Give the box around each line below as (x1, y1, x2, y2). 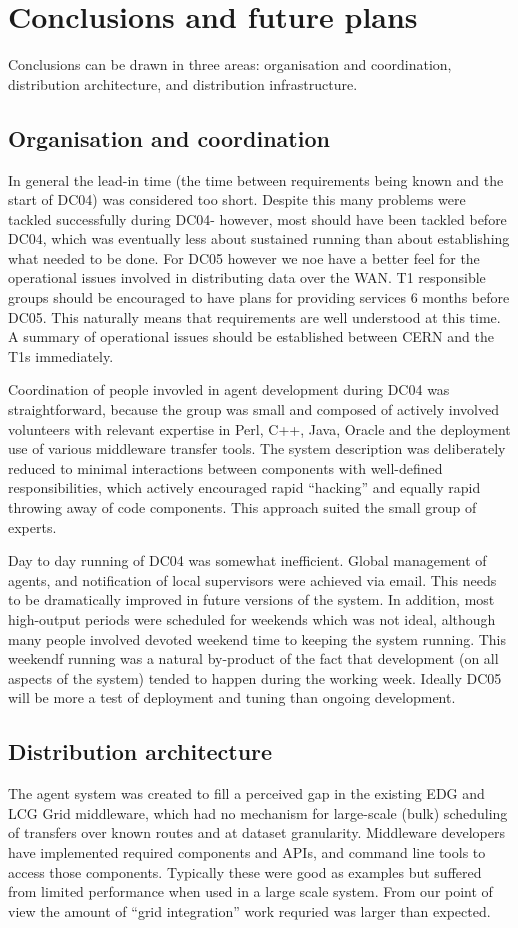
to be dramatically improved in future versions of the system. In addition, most (8, 589, 495, 610)
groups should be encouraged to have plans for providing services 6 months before (8, 287, 510, 308)
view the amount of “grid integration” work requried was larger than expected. (8, 900, 491, 921)
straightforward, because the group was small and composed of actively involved (8, 399, 499, 420)
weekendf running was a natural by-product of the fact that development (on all (8, 648, 499, 669)
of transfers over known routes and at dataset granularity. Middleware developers (8, 822, 505, 843)
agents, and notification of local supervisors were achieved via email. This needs (8, 569, 497, 590)
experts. (8, 516, 57, 537)
